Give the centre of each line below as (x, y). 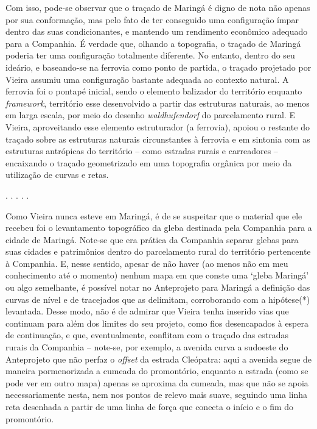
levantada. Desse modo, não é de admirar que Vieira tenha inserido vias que (147, 311)
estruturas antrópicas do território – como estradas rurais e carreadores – (142, 151)
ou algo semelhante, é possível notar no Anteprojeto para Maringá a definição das (158, 287)
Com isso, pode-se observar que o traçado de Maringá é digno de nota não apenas (158, 7)
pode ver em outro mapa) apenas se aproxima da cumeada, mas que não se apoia (157, 382)
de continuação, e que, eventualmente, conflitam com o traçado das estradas (147, 335)
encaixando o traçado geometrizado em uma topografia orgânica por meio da (149, 162)
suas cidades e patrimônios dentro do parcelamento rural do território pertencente (158, 251)
